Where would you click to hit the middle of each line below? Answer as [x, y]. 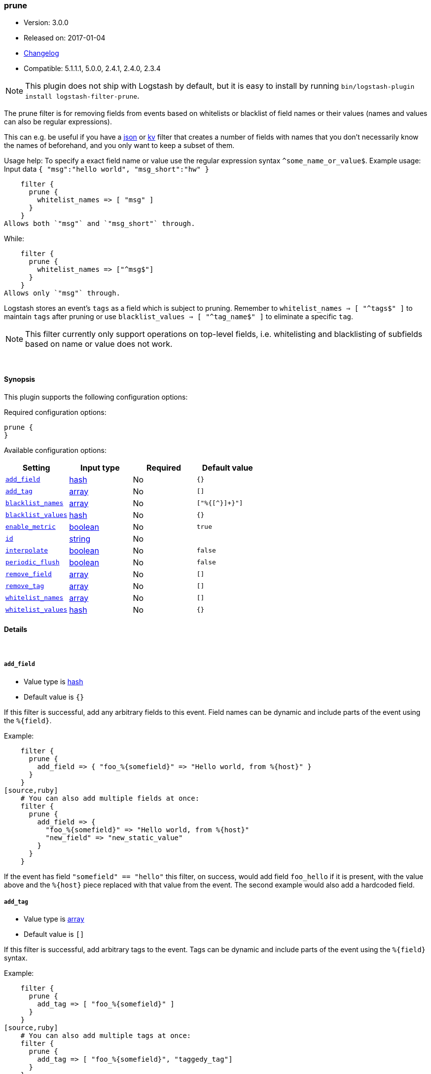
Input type [100, 467]
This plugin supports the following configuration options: [96, 397]
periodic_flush [33, 562]
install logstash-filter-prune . [82, 96]
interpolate [27, 551]
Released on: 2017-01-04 [65, 38]
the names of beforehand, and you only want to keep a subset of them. [119, 146]
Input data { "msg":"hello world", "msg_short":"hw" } [107, 169]
